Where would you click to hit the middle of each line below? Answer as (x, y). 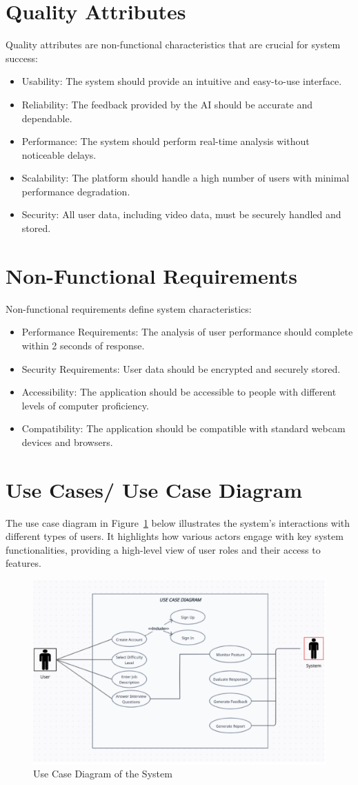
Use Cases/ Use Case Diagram (154, 489)
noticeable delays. (59, 154)
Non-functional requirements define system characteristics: (129, 308)
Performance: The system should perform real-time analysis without (166, 141)
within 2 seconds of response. (83, 345)
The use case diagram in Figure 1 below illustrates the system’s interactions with (178, 522)
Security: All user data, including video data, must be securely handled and (181, 214)
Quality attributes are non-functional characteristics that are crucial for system (173, 45)
